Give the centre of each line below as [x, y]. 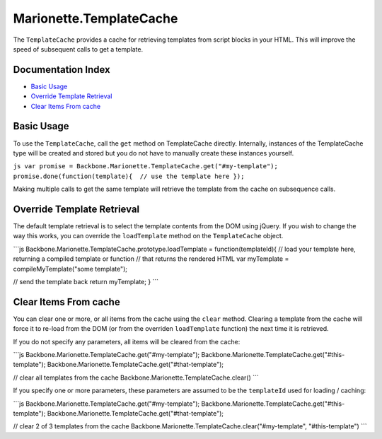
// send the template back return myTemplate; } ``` [86, 281]
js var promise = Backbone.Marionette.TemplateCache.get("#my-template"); [146, 166]
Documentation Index [62, 70]
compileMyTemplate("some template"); [70, 269]
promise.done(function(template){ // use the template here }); [129, 176]
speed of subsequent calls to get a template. [78, 49]
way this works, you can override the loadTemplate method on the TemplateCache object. [148, 236]
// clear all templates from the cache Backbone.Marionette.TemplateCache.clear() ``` [136, 377]
